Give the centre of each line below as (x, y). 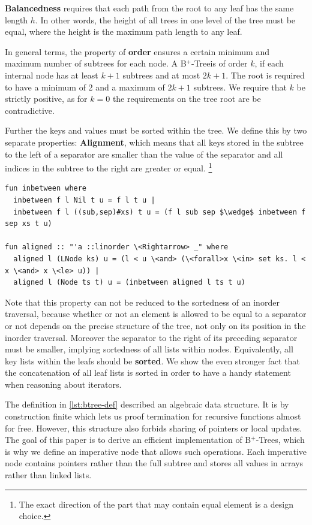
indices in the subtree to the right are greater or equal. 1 (109, 167)
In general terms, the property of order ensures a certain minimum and (137, 51)
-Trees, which (280, 440)
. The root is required (265, 75)
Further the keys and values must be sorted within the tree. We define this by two (156, 130)
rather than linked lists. (48, 475)
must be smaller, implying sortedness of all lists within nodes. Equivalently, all (149, 349)
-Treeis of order (220, 63)
